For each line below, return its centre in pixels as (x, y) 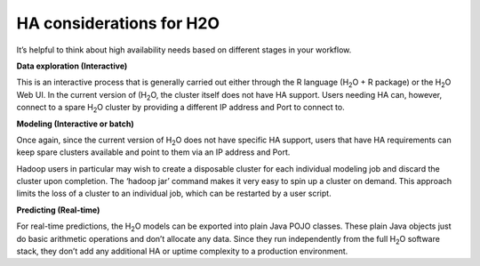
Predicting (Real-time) (58, 210)
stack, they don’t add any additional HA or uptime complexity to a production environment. (182, 251)
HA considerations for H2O (118, 23)
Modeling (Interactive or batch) (76, 124)
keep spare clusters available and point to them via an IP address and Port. (153, 152)
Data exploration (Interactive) (72, 66)
